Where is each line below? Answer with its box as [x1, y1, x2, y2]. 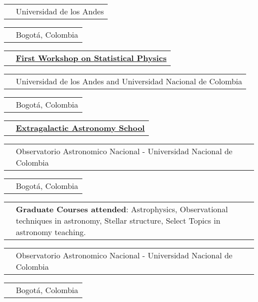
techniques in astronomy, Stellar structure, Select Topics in [16, 215, 221, 226]
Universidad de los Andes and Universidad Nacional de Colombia [16, 75, 243, 87]
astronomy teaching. [16, 226, 86, 238]
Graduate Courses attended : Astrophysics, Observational [16, 203, 228, 215]
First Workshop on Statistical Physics [16, 52, 167, 63]
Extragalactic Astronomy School [16, 122, 145, 133]
